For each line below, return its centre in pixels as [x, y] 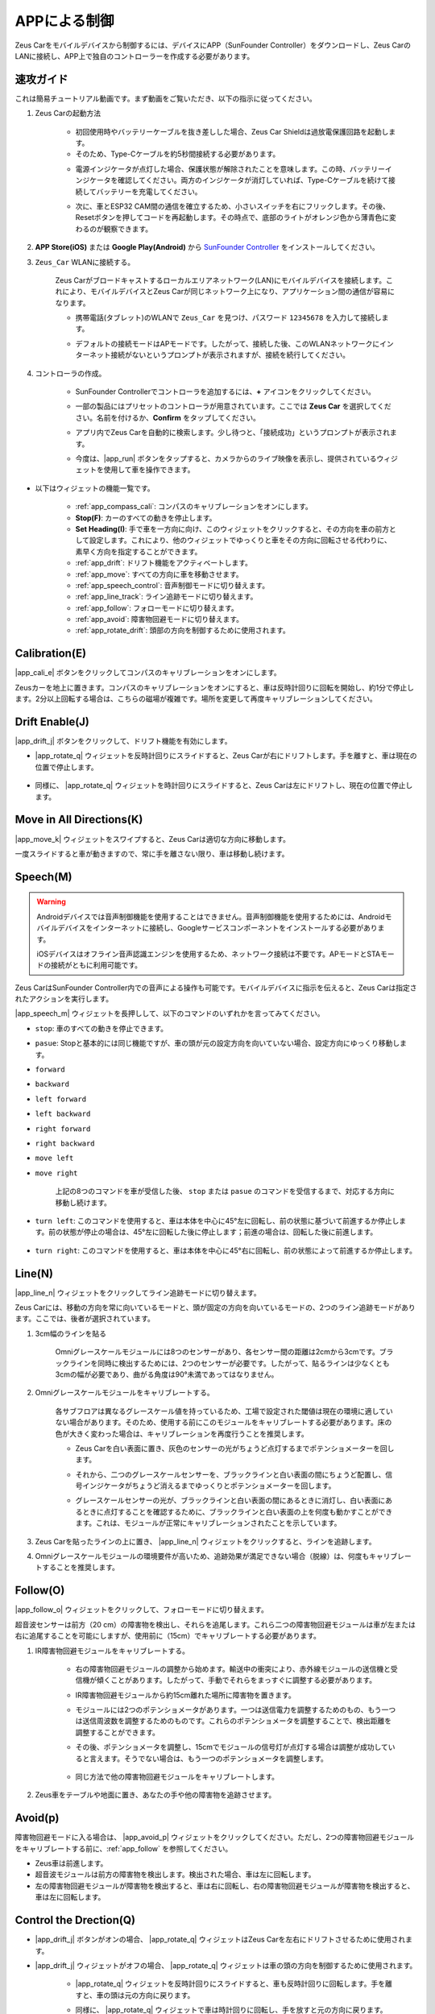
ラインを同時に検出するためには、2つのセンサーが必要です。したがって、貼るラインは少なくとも [229, 1363]
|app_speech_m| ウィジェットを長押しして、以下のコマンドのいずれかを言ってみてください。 [170, 1013]
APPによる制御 [64, 21]
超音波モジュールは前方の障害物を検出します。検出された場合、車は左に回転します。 [175, 1875]
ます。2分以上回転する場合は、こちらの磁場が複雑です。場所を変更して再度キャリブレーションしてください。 [196, 699]
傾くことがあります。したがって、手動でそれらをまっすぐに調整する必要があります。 [236, 1680]
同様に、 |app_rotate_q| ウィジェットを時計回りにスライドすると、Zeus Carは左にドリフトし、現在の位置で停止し [224, 785]
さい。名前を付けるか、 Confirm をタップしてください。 [168, 417]
